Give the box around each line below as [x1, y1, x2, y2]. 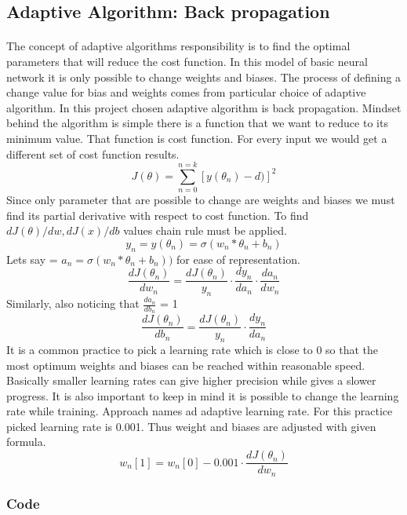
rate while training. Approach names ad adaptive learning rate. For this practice [6, 403, 393, 419]
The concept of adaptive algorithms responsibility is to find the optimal [6, 38, 351, 54]
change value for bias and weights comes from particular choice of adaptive [6, 84, 366, 100]
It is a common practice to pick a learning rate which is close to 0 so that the [6, 341, 379, 357]
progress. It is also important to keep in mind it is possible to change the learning [6, 387, 399, 404]
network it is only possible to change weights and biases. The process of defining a [6, 68, 402, 85]
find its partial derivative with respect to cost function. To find [6, 206, 309, 223]
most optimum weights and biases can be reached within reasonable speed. [6, 356, 365, 373]
